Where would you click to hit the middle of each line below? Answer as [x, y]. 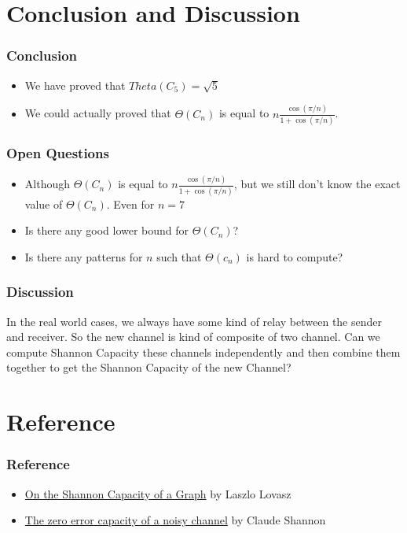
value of [44, 204]
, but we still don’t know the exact [317, 184]
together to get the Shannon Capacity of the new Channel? [149, 367]
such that [179, 256]
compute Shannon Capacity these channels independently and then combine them [203, 352]
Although [47, 184]
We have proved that [75, 85]
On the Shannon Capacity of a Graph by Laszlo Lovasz [158, 493]
